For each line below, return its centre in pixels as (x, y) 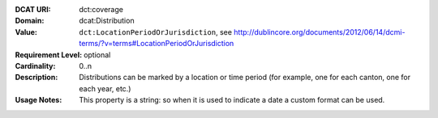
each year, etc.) (105, 88)
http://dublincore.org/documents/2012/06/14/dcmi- (320, 32)
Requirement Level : (49, 55)
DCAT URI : (33, 9)
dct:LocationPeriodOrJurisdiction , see (156, 32)
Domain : (30, 21)
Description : (36, 78)
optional (97, 55)
